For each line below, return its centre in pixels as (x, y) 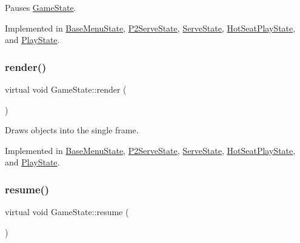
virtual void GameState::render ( (66, 89)
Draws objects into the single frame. (72, 130)
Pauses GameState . (41, 7)
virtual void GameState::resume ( (67, 212)
